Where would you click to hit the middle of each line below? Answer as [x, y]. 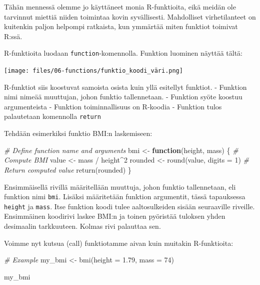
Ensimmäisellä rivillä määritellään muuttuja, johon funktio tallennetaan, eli [120, 186]
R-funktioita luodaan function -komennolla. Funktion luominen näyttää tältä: [123, 53]
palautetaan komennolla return [52, 116]
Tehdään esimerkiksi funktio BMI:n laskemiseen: [78, 133]
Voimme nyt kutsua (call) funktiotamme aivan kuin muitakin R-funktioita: [119, 243]
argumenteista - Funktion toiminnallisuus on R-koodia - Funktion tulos [113, 106]
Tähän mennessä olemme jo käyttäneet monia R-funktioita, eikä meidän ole [120, 7]
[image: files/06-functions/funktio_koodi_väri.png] [93, 71]
